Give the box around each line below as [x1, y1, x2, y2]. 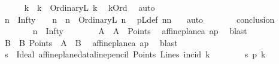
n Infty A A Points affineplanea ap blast [32, 25, 247, 37]
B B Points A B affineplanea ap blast [4, 36, 178, 48]
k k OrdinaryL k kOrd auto [24, 1, 155, 13]
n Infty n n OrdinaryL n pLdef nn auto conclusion [4, 13, 275, 25]
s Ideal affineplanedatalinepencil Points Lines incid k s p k [4, 48, 266, 60]
